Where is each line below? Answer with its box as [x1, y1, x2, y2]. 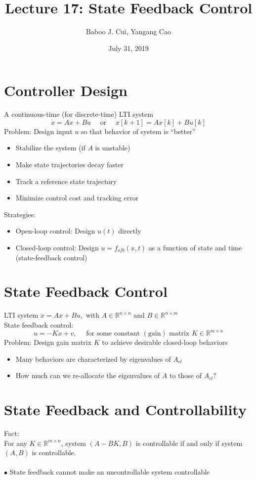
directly [118, 226, 141, 236]
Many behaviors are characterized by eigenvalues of [15, 353, 171, 364]
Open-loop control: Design [15, 226, 95, 236]
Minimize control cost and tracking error [15, 192, 139, 203]
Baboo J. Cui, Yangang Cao [86, 26, 171, 37]
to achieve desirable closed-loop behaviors [102, 337, 228, 347]
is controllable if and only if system [135, 437, 243, 448]
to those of [169, 370, 202, 381]
